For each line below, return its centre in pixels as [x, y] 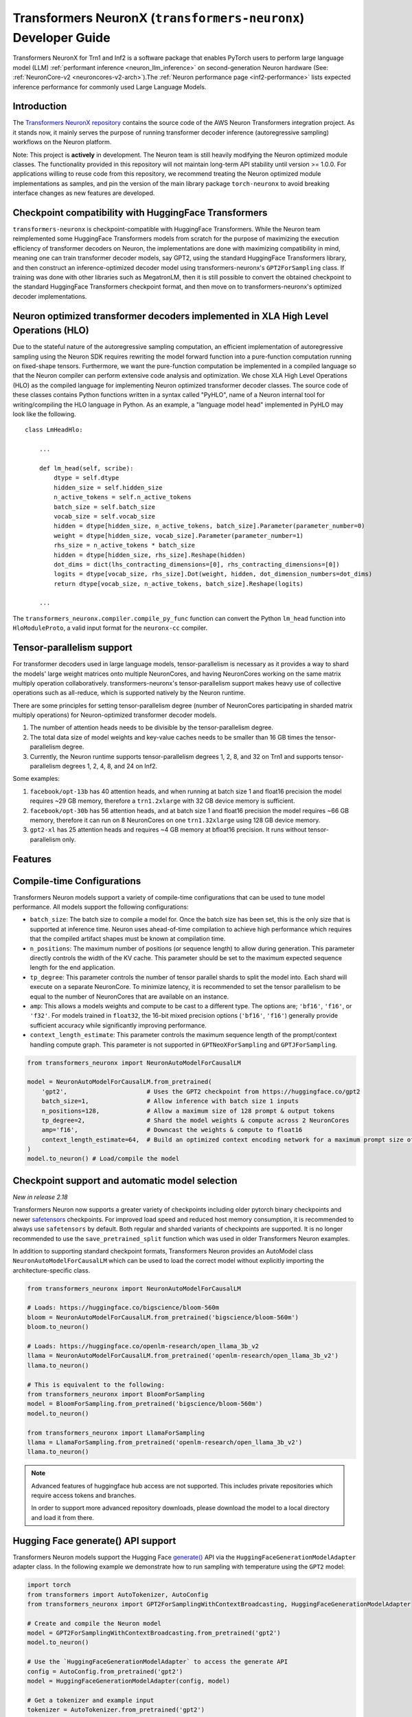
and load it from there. [62, 1517]
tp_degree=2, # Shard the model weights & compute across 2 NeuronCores [195, 1120]
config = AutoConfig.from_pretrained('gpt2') [105, 1671]
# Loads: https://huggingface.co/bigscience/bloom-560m [123, 1308]
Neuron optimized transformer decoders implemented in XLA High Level [171, 316]
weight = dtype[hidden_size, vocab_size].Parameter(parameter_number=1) [179, 535]
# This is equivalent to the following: [96, 1385]
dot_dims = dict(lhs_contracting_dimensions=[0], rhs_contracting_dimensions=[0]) [197, 564]
